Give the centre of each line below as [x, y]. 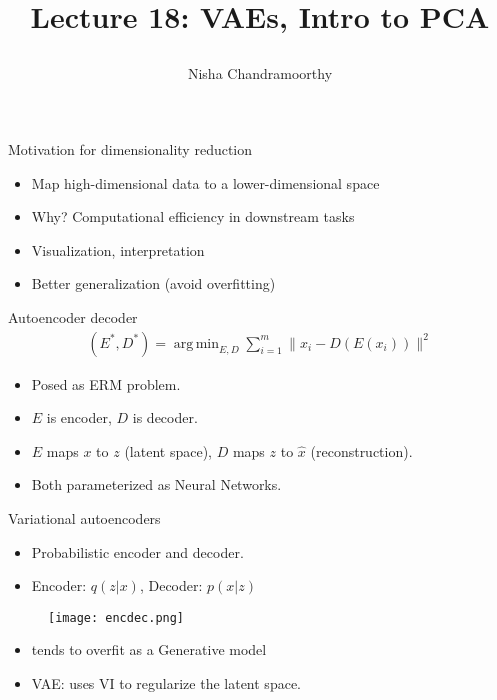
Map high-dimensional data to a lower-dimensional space [205, 182]
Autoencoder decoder [73, 316]
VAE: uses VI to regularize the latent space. [166, 682]
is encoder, [79, 417]
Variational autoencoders [84, 517]
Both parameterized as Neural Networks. [156, 484]
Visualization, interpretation [118, 249]
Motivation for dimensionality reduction [130, 148]
